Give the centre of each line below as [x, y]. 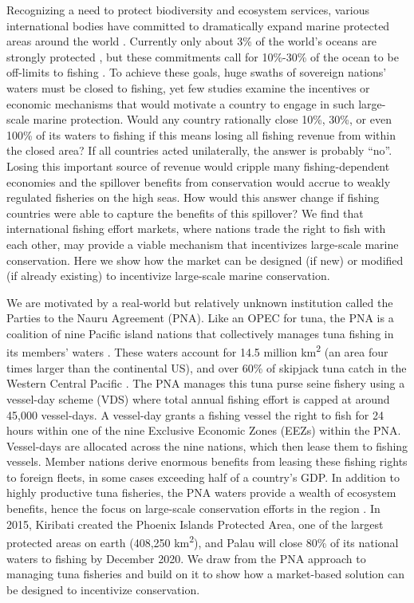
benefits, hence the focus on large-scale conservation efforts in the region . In [193, 508]
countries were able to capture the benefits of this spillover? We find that [185, 213]
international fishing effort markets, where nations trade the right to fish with [196, 229]
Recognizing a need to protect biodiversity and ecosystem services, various [188, 10]
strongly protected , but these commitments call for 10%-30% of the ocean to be [203, 56]
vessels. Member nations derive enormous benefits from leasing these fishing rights [207, 461]
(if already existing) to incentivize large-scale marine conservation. [168, 276]
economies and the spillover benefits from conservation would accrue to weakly [199, 181]
